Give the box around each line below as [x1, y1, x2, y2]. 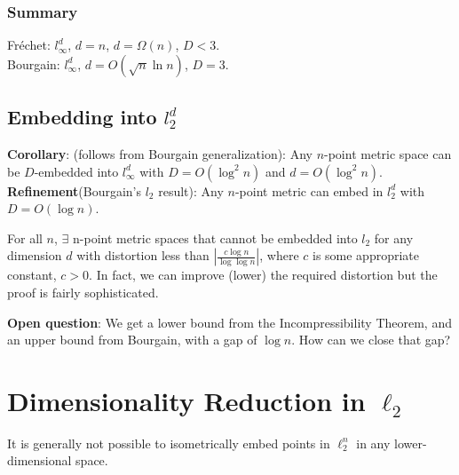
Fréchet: [7, 36, 51, 54]
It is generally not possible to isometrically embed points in [7, 433, 330, 452]
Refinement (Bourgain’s [7, 181, 141, 200]
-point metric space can [324, 145, 452, 163]
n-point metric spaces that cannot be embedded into [73, 228, 358, 247]
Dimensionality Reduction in [7, 382, 366, 418]
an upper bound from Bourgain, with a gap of [7, 330, 257, 349]
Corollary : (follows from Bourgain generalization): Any [7, 145, 313, 163]
